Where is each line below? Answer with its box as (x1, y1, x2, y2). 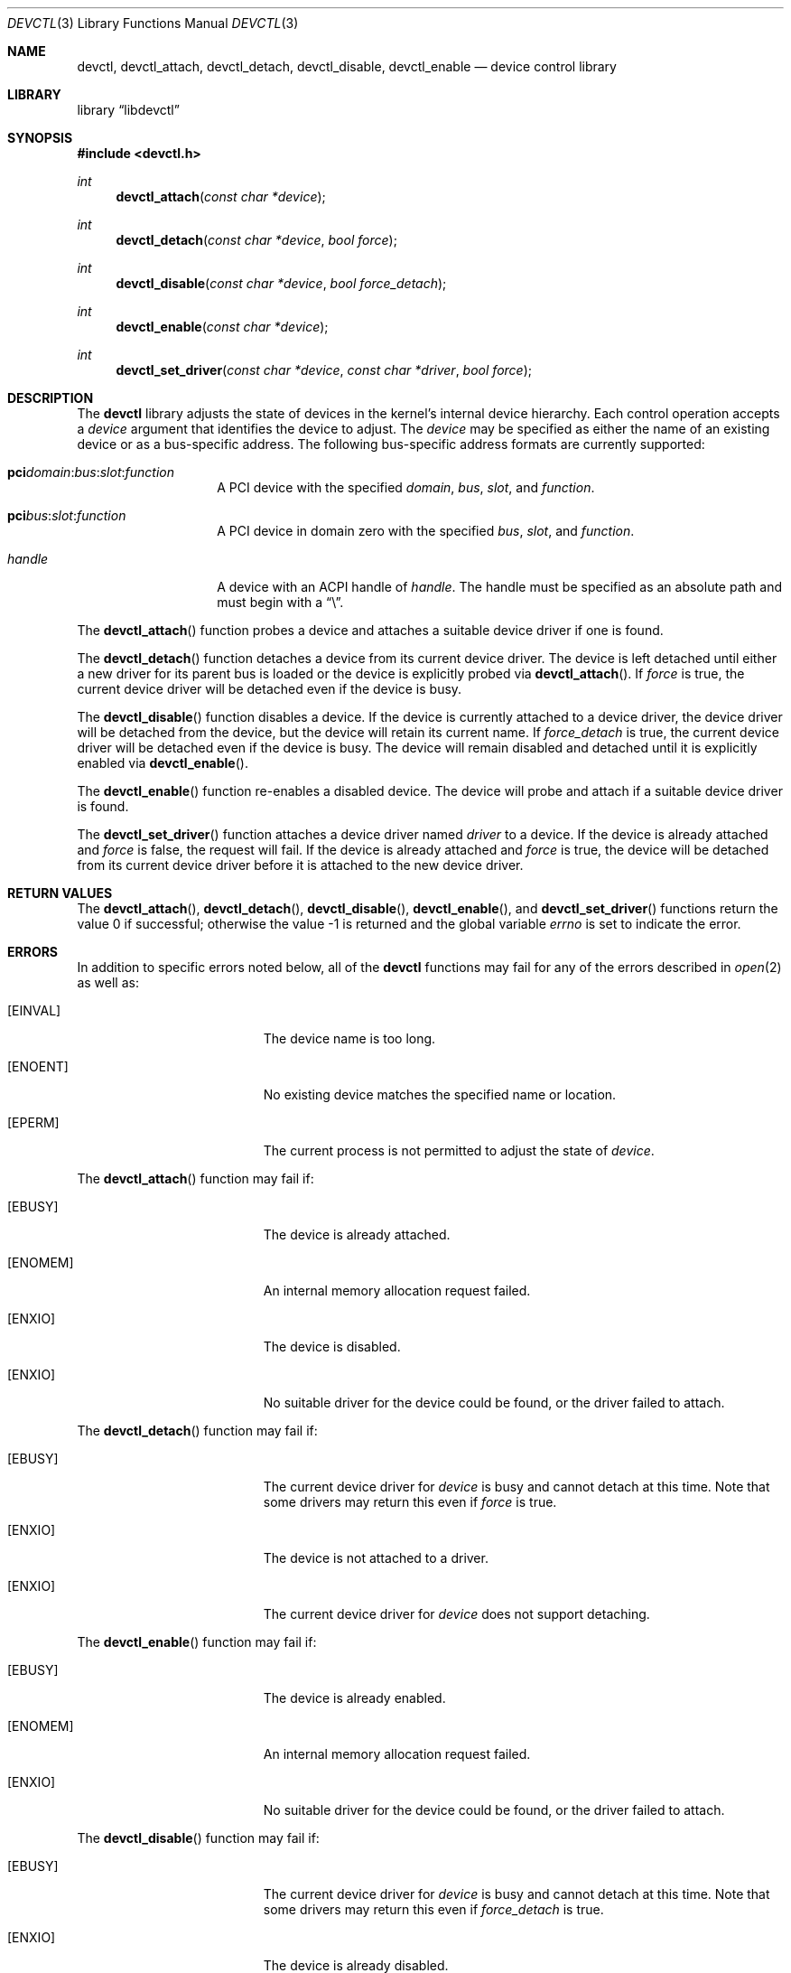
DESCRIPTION (7, 390, 94, 406)
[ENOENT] (7, 1059, 69, 1074)
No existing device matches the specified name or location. (263, 1087, 617, 1102)
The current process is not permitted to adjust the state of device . (263, 1143, 655, 1158)
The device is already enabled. (263, 1690, 446, 1706)
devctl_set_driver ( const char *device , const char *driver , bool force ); (116, 362, 532, 378)
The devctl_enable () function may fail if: (77, 1634, 317, 1650)
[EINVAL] (7, 1003, 61, 1018)
